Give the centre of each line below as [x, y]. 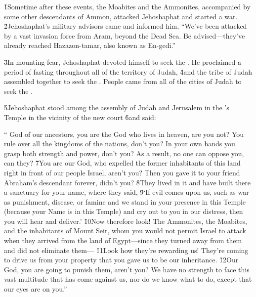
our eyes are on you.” [36, 289]
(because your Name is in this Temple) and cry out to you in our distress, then [124, 211]
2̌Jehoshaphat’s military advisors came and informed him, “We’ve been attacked [126, 26]
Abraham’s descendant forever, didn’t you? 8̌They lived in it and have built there [127, 182]
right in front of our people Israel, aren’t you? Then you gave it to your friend [122, 172]
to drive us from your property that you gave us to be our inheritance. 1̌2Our [121, 260]
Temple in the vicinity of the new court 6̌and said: [80, 117]
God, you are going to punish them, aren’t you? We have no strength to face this [127, 269]
